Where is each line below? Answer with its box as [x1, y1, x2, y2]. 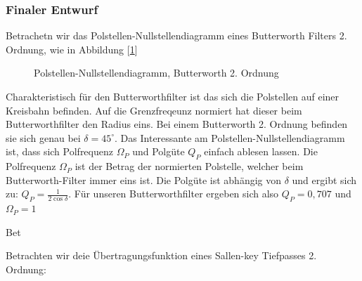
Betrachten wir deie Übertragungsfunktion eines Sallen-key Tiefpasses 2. [6, 248, 317, 263]
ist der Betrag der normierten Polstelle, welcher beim [75, 159, 304, 174]
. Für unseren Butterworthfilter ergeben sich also [68, 186, 279, 201]
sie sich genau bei [6, 130, 81, 145]
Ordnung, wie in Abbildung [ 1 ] [6, 41, 138, 56]
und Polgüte [132, 144, 185, 159]
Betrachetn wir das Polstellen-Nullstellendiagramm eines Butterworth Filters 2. [6, 28, 347, 43]
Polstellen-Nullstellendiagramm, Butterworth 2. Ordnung [34, 65, 279, 80]
